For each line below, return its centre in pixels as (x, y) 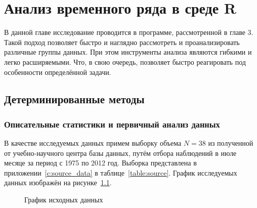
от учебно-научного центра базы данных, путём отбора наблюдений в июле (120, 153)
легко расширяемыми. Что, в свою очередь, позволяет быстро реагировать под (125, 61)
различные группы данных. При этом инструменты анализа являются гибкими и (128, 52)
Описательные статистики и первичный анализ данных (112, 124)
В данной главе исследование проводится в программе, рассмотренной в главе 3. (129, 32)
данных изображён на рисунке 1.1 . (58, 182)
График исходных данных (64, 200)
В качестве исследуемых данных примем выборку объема (93, 143)
